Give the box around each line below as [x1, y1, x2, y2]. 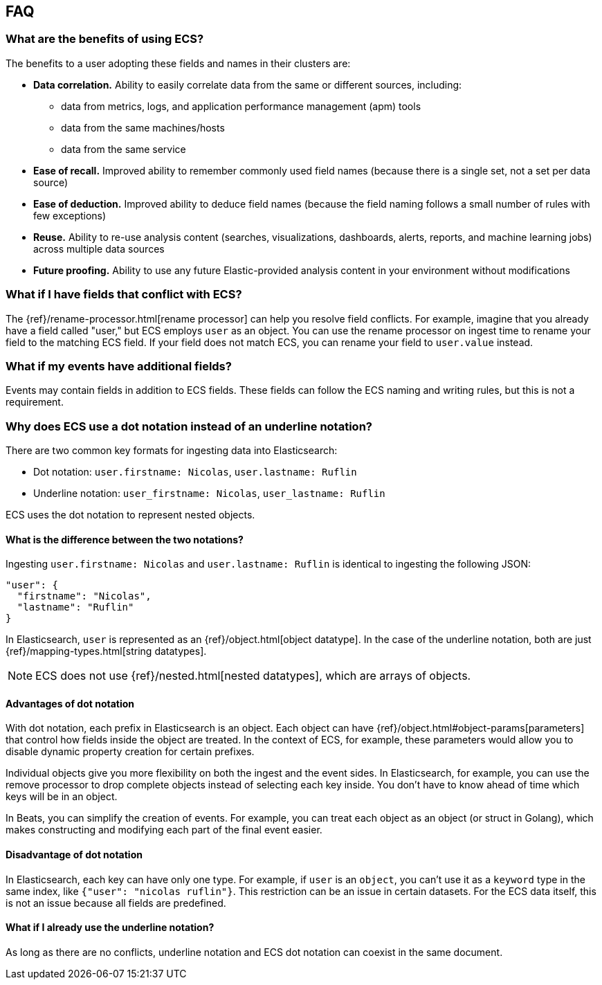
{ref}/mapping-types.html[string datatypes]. [6, 645, 207, 658]
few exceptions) [33, 209, 107, 222]
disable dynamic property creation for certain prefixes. [6, 745, 255, 758]
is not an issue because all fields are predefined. [6, 896, 226, 909]
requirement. [6, 396, 64, 408]
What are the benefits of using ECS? [6, 32, 204, 46]
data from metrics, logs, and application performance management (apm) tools [61, 100, 421, 112]
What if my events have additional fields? [6, 359, 232, 373]
